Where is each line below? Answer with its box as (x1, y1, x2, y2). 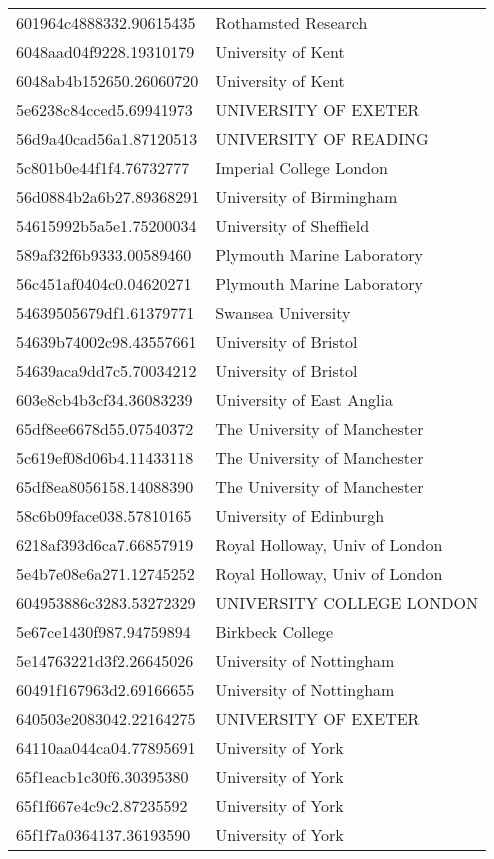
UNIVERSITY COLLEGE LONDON (215, 591, 478, 614)
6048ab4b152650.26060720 (16, 69, 199, 92)
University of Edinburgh (215, 504, 385, 527)
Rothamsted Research (215, 11, 368, 34)
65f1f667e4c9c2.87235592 (16, 794, 188, 817)
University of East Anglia (215, 388, 393, 411)
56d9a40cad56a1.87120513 (16, 127, 198, 150)
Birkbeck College (215, 620, 334, 643)
